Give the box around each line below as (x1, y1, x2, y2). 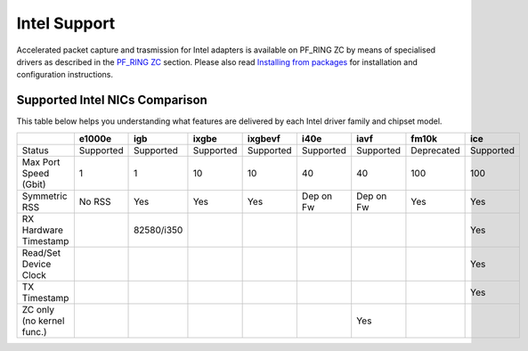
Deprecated (410, 143, 460, 156)
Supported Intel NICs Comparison (16, 93, 208, 108)
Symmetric (21, 190, 68, 202)
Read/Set (21, 246, 61, 258)
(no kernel (21, 314, 65, 327)
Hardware (21, 224, 64, 236)
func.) (21, 325, 48, 338)
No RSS (78, 195, 111, 208)
